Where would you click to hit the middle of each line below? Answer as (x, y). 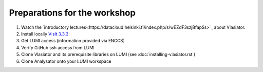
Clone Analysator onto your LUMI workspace (66, 61)
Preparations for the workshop (72, 13)
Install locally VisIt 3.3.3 (45, 34)
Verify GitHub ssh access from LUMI (58, 47)
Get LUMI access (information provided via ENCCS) (73, 41)
